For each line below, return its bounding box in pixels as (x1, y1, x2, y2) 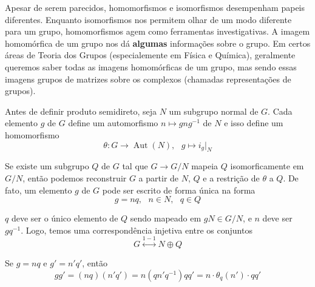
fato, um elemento (5, 183, 72, 196)
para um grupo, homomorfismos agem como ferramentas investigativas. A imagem (5, 25, 310, 38)
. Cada (268, 104, 293, 117)
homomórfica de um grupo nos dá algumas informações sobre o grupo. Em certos (5, 36, 311, 49)
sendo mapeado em (130, 212, 202, 225)
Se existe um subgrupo (5, 160, 89, 172)
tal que (122, 160, 148, 172)
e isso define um (224, 116, 283, 129)
